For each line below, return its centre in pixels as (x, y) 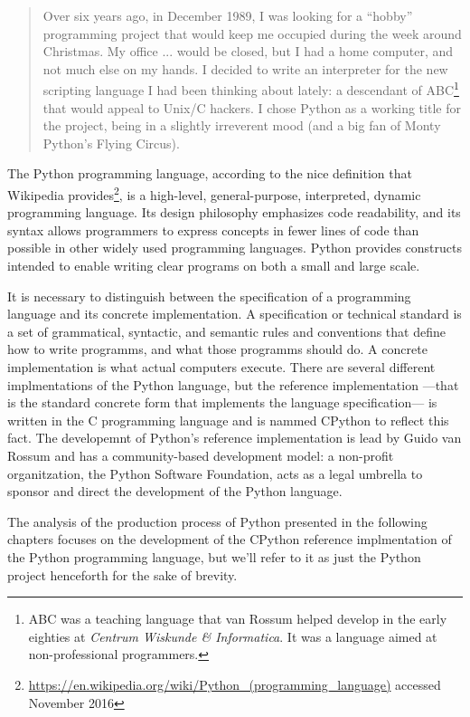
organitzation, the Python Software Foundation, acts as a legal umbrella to (215, 473)
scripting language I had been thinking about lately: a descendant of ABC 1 (251, 89)
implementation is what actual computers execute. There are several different (221, 367)
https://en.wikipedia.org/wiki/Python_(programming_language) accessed (235, 684)
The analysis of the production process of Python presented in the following (217, 521)
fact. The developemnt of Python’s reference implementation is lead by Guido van (235, 438)
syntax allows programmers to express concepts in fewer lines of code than (213, 229)
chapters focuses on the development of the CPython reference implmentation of (230, 539)
